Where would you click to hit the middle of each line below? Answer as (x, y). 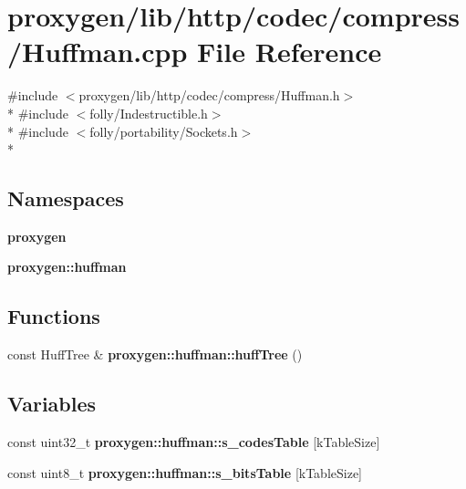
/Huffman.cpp (98, 52)
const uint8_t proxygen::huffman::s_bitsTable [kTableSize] (185, 472)
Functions (54, 316)
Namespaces (66, 198)
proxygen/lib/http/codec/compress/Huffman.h (209, 95)
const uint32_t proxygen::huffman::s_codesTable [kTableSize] (194, 442)
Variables (52, 404)
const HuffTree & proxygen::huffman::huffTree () (155, 354)
